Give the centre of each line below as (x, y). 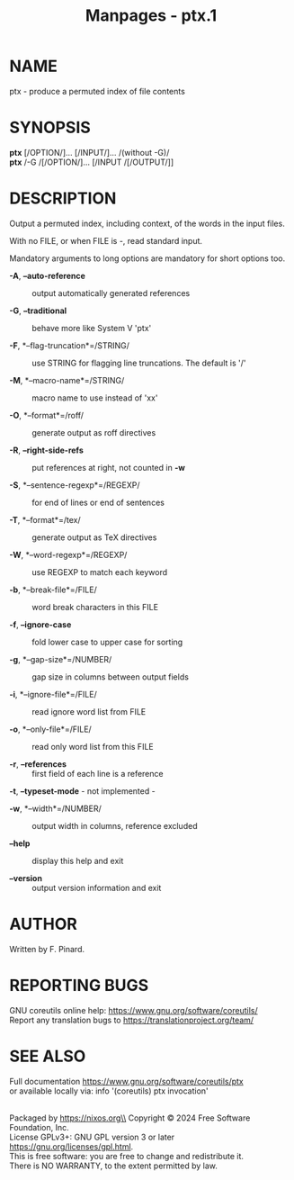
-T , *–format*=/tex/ (45, 519)
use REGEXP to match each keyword (100, 572)
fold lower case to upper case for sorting (107, 642)
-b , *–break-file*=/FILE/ (53, 590)
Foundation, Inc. (39, 1127)
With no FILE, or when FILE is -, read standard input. (106, 240)
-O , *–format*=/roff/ (46, 415)
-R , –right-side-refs (46, 450)
